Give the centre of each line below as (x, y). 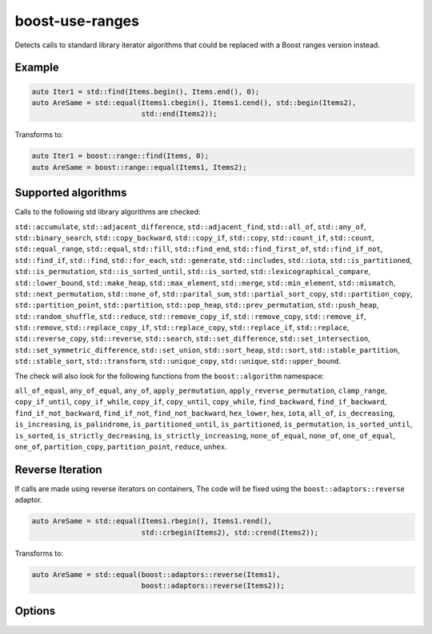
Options (35, 611)
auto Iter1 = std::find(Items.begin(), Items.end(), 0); (146, 91)
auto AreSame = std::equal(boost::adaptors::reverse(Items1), (156, 574)
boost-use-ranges (77, 21)
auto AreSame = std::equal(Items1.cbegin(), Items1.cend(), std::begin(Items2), (194, 103)
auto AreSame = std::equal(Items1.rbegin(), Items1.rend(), (152, 521)
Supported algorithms (71, 193)
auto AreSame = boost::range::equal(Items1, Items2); (139, 167)
